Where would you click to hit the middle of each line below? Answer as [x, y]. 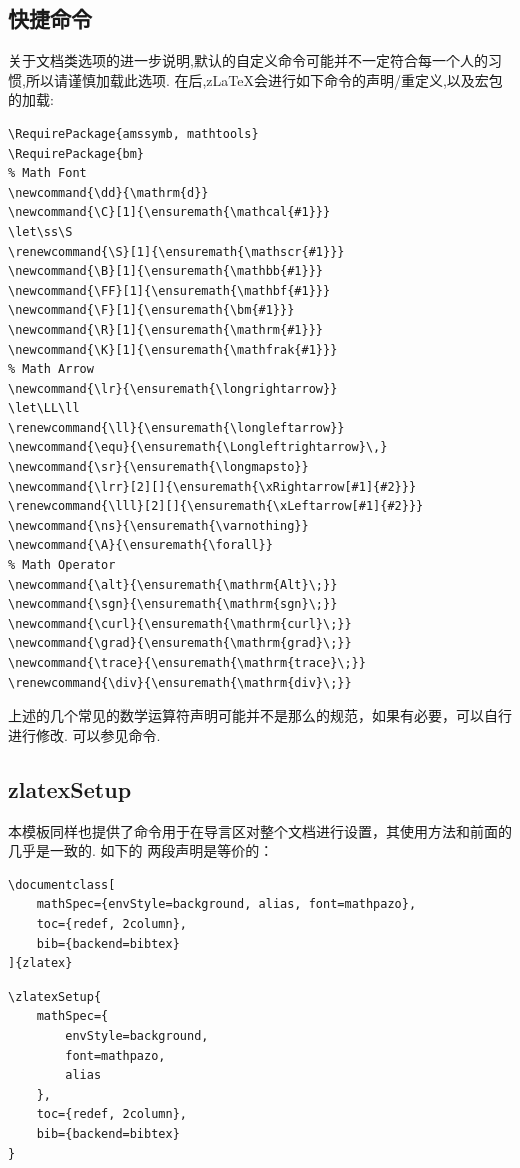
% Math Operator [62, 565]
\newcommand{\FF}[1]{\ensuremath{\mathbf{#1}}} [169, 290]
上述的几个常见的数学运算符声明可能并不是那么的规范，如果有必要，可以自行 [260, 715]
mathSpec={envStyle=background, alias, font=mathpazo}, [226, 904]
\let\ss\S [40, 231]
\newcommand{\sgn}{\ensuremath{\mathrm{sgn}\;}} [173, 604]
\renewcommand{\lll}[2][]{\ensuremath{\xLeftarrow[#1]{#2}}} [216, 506]
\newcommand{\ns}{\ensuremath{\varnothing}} [158, 525]
